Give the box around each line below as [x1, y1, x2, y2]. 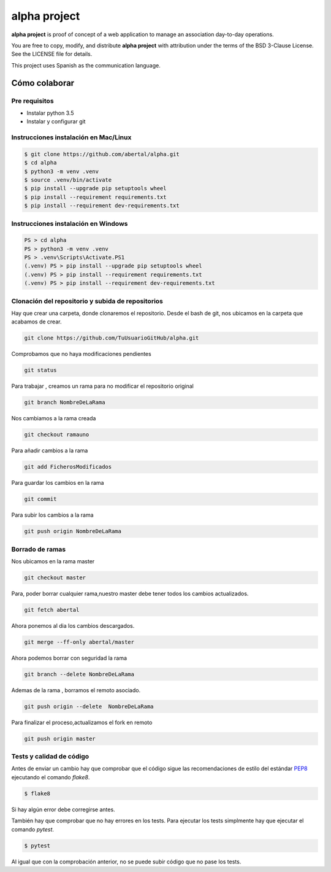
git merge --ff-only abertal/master [24, 638, 135, 646]
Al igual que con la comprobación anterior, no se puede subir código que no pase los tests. [11, 858, 242, 865]
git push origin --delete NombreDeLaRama [24, 703, 154, 710]
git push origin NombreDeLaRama [24, 528, 122, 535]
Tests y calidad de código [11, 752, 89, 761]
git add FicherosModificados [24, 463, 112, 471]
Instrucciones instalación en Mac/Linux [11, 133, 132, 142]
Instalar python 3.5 [26, 109, 74, 117]
